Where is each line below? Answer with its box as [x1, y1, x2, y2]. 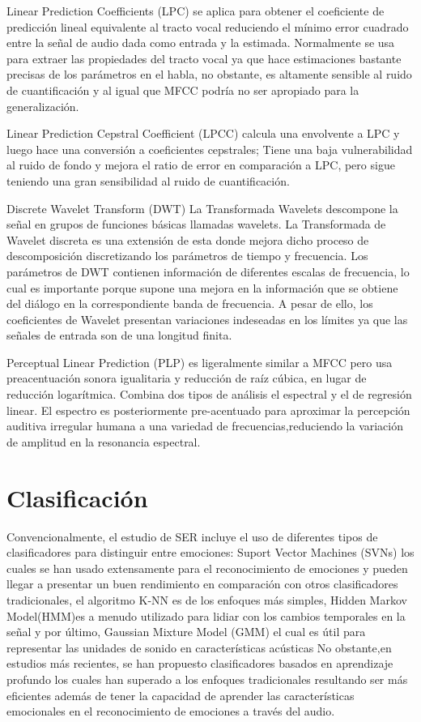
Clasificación [6, 481, 148, 514]
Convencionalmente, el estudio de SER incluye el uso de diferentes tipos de [6, 528, 378, 545]
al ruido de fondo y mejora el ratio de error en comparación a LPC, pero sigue [6, 156, 395, 173]
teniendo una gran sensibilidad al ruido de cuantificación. [6, 172, 290, 189]
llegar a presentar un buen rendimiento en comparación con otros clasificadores [6, 575, 398, 592]
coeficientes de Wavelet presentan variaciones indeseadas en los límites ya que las [6, 310, 408, 327]
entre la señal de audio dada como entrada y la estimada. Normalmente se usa [6, 34, 395, 51]
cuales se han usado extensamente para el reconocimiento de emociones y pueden [6, 559, 408, 576]
